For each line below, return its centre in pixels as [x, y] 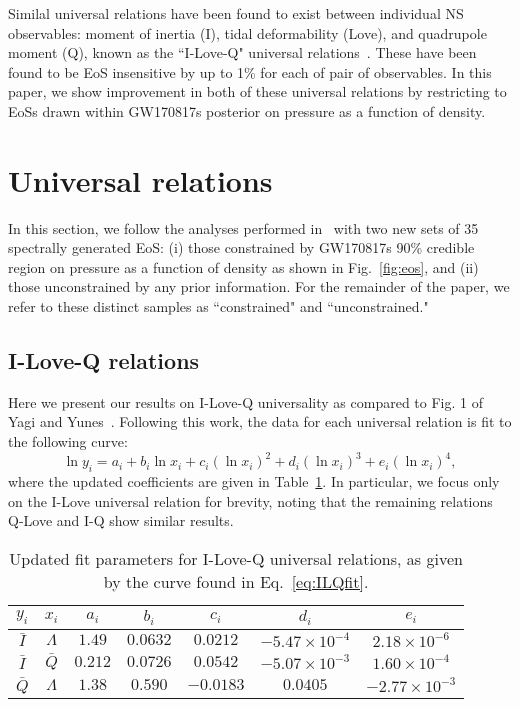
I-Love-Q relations [104, 360]
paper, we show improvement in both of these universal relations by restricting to [257, 91]
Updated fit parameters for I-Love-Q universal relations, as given [236, 558]
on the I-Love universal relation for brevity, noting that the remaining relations [250, 500]
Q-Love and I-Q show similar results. [121, 520]
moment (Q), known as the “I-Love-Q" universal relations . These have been [242, 52]
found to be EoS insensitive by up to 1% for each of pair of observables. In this [250, 71]
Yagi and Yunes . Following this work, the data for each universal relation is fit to [260, 421]
